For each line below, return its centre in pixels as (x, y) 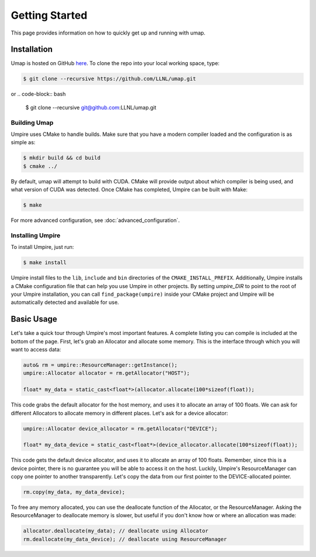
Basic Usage (34, 319)
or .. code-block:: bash (38, 94)
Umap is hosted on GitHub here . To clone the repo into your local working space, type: (115, 63)
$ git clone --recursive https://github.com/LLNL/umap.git (109, 79)
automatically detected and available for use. (65, 302)
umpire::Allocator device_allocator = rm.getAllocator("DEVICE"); (120, 428)
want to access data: (36, 350)
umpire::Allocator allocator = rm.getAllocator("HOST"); (107, 373)
